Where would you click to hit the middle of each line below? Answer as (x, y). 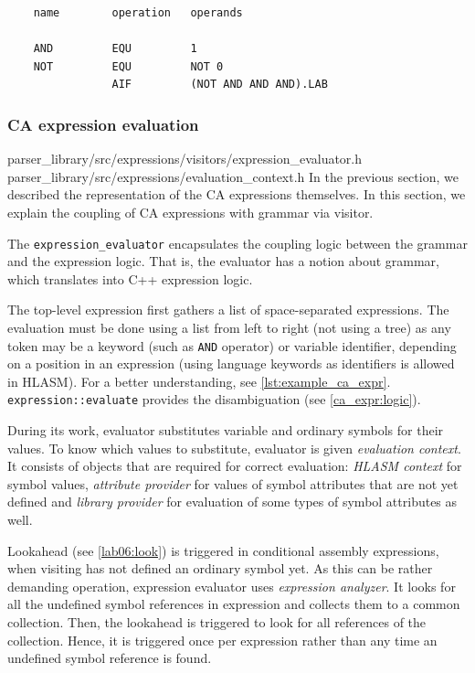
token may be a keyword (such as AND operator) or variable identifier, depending (232, 345)
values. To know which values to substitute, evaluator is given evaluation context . (234, 448)
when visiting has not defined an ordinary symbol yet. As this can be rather (220, 568)
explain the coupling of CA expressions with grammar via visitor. (190, 212)
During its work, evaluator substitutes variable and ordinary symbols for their (226, 430)
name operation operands (138, 13)
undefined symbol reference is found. (110, 658)
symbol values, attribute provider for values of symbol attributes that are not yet (233, 483)
